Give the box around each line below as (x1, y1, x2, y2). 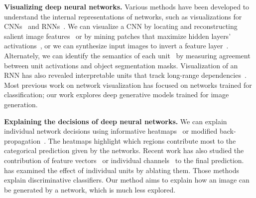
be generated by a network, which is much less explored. (4, 184, 176, 195)
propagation (4, 135, 41, 146)
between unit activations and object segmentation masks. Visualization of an (4, 60, 238, 70)
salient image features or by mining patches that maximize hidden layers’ (4, 30, 231, 41)
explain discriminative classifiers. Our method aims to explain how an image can (4, 175, 250, 185)
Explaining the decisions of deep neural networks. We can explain (4, 116, 227, 126)
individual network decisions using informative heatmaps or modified (4, 126, 218, 136)
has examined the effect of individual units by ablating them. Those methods (4, 165, 240, 175)
